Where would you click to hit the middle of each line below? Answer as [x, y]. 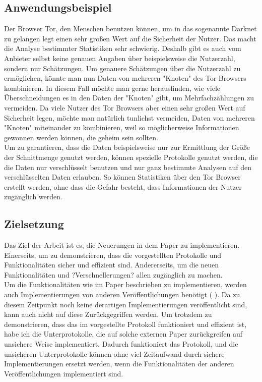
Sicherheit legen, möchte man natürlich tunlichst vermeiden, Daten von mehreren [129, 117]
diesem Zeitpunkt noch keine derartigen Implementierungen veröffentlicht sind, [126, 304]
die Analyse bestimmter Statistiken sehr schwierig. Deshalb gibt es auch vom [123, 48]
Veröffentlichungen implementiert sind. [64, 373]
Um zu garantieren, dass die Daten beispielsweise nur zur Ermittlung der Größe [127, 147]
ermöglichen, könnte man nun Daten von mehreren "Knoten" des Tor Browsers [125, 78]
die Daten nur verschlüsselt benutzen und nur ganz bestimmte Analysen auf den [128, 167]
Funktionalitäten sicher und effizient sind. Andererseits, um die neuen [112, 265]
